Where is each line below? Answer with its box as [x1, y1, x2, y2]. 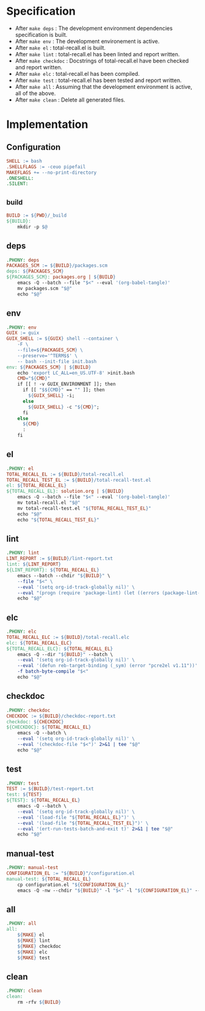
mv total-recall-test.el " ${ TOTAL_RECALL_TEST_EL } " [17, 505, 151, 512]
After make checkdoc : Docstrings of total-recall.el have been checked [15, 57, 189, 64]
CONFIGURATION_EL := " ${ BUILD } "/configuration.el [6, 870, 135, 876]
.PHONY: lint [6, 550, 40, 556]
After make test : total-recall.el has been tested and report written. [15, 76, 182, 84]
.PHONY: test [6, 780, 40, 786]
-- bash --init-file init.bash [17, 358, 97, 365]
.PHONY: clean [6, 988, 43, 994]
